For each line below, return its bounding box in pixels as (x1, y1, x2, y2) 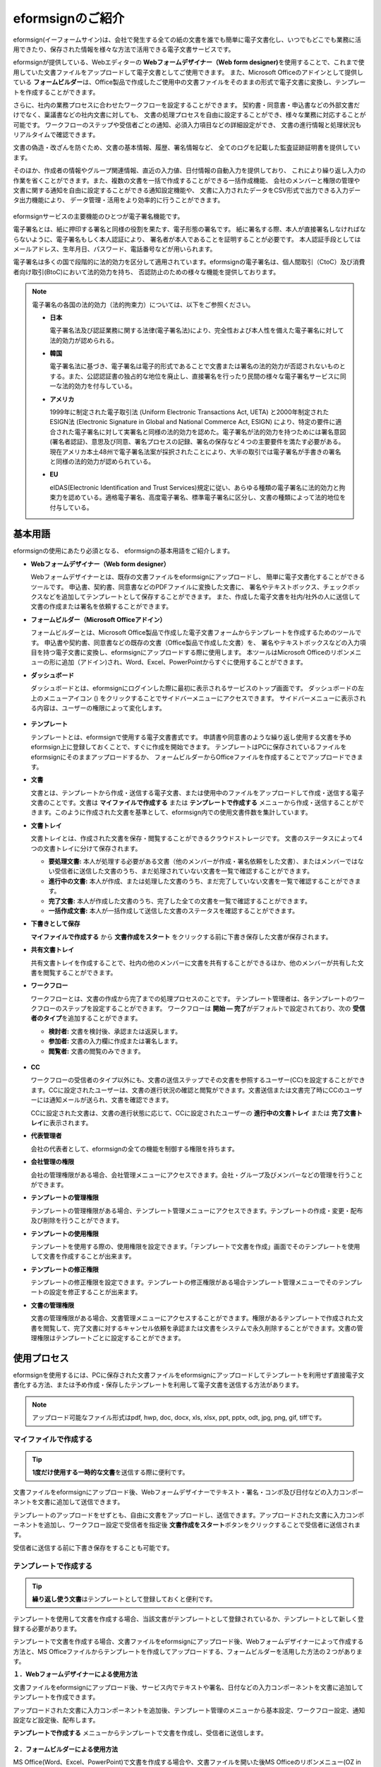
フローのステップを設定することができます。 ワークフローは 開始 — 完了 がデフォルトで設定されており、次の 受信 (36, 1004, 365, 1013)
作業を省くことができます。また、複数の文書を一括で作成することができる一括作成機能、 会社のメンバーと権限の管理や (13, 176, 361, 184)
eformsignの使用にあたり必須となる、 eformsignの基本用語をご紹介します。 (13, 546, 234, 555)
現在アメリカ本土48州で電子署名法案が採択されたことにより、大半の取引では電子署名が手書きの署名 (49, 447, 341, 456)
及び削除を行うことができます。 (30, 1216, 123, 1225)
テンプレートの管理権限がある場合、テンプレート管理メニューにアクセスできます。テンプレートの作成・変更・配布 (30, 1206, 363, 1215)
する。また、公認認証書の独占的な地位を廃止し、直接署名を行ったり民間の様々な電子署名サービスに (49, 372, 340, 380)
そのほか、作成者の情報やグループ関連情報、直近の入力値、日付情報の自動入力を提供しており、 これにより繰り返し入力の (13, 166, 366, 175)
